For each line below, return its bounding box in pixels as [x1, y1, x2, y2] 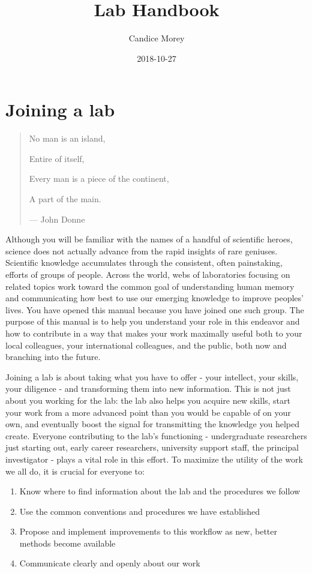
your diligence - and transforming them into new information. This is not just [5, 382, 291, 395]
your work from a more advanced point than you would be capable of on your [5, 406, 291, 418]
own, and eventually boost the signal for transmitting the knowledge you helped [5, 418, 299, 430]
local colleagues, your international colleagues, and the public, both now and [5, 338, 287, 351]
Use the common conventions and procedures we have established [19, 505, 260, 517]
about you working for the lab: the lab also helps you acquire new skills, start [5, 394, 291, 406]
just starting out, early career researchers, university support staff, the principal [5, 441, 299, 454]
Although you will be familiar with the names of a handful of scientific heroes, [5, 233, 293, 245]
